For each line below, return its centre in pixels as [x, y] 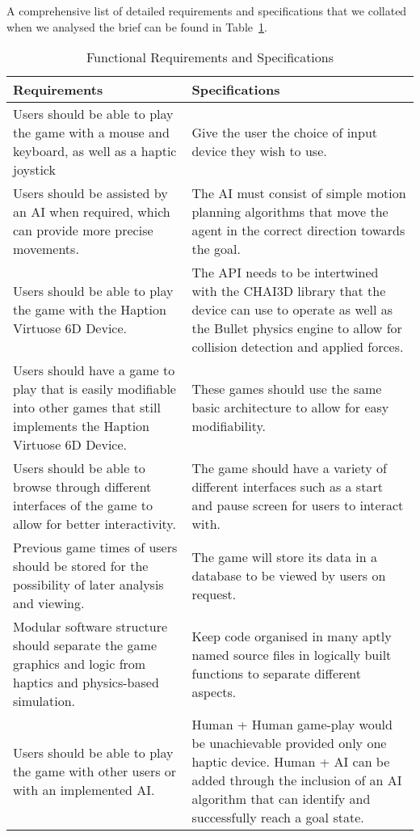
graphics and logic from [80, 664]
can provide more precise [83, 230]
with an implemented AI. [84, 789]
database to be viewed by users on [289, 575]
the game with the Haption [90, 310]
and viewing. [49, 603]
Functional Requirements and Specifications [210, 57]
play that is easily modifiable [94, 389]
